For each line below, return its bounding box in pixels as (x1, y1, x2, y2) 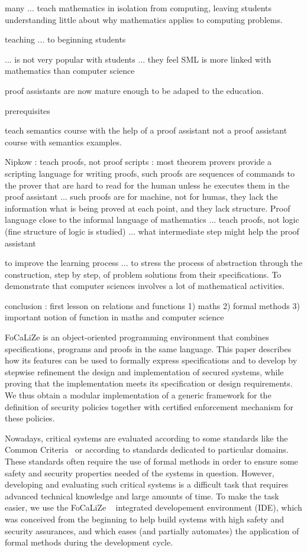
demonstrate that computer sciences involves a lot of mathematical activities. (5, 280, 285, 292)
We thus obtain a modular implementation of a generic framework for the (5, 389, 272, 401)
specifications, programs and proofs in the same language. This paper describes (5, 342, 292, 355)
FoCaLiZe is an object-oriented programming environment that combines (5, 331, 269, 343)
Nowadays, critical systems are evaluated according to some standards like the (5, 431, 288, 444)
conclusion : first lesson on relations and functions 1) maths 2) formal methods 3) (5, 299, 300, 311)
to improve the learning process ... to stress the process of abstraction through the (5, 256, 303, 269)
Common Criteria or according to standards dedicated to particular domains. (5, 443, 289, 456)
